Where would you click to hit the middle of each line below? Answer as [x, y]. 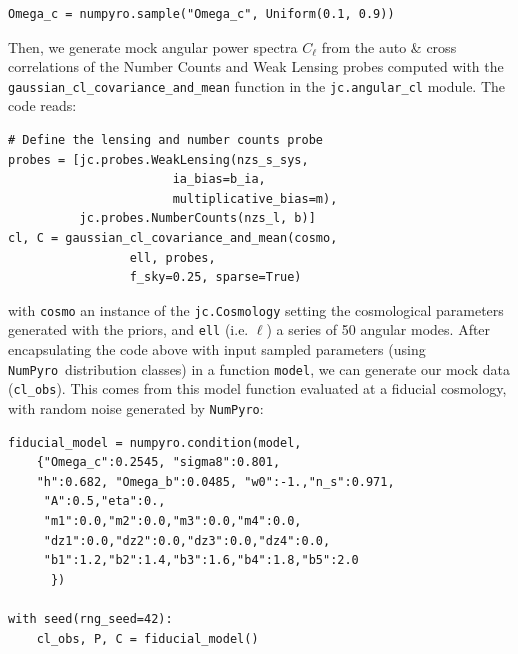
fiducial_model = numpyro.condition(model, [155, 442]
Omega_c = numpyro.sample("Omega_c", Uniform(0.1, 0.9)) [201, 14]
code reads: [42, 105]
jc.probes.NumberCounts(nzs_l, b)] [197, 218]
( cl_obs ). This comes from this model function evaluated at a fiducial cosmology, [257, 388]
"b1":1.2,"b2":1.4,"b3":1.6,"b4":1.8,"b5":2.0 [201, 560]
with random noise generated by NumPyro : [136, 408]
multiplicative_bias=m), [255, 198]
